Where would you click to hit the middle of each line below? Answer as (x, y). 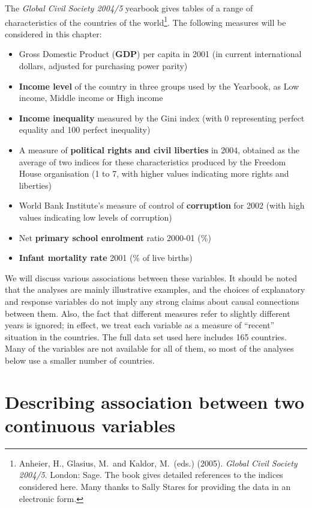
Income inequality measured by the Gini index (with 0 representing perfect (162, 118)
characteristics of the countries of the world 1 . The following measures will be (145, 21)
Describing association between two (155, 401)
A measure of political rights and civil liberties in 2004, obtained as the (159, 150)
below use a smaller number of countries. (80, 360)
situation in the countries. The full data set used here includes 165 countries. (146, 336)
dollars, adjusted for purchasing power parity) (103, 66)
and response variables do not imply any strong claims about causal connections (152, 301)
